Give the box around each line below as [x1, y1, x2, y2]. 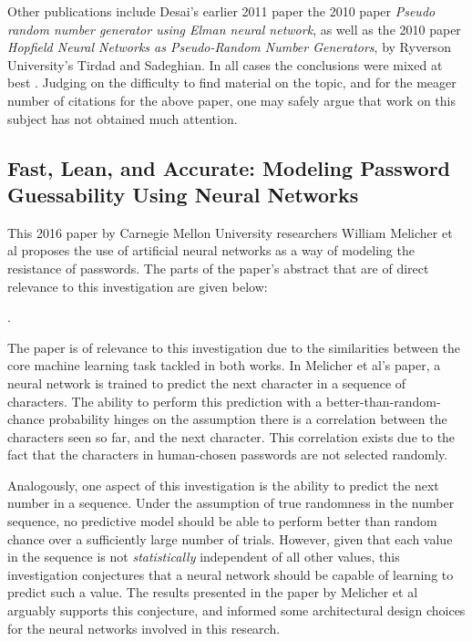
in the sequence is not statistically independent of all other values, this [7, 547, 400, 566]
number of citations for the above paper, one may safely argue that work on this [7, 90, 456, 109]
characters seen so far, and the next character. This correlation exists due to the [7, 427, 456, 446]
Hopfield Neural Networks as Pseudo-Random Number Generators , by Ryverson [7, 37, 451, 57]
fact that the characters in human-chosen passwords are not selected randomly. [7, 445, 448, 464]
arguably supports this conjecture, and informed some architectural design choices [7, 601, 466, 620]
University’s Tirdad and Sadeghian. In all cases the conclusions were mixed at [7, 55, 443, 74]
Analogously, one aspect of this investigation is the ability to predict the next [7, 475, 439, 494]
